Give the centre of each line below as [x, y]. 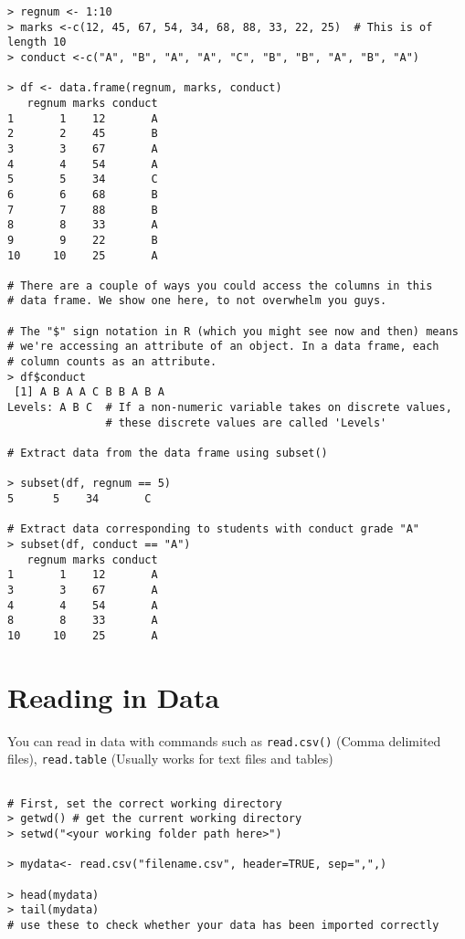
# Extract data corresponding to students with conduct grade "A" [214, 529]
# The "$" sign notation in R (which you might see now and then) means [233, 331]
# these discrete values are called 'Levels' [246, 422]
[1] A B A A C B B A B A [89, 392]
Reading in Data [114, 696]
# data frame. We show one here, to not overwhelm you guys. [197, 301]
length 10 [37, 42]
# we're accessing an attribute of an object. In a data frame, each [223, 347]
